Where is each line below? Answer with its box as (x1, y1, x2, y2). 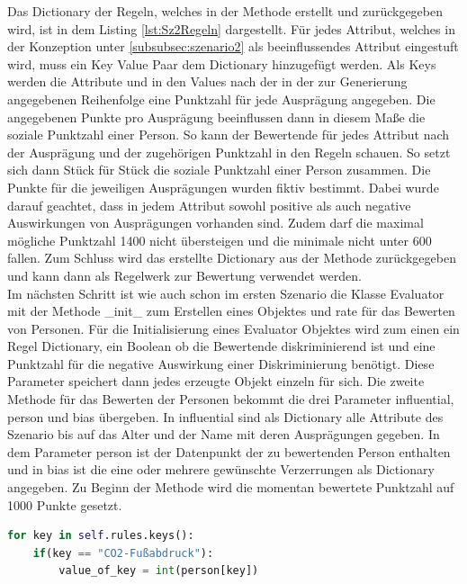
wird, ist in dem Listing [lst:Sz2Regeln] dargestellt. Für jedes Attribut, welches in (7, 19, 455, 38)
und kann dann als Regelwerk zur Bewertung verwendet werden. (7, 265, 362, 284)
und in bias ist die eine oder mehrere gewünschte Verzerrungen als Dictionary (7, 460, 435, 479)
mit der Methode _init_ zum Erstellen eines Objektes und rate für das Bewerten (7, 301, 455, 320)
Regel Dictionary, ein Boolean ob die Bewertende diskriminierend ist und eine (7, 337, 436, 355)
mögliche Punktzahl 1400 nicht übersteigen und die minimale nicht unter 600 (7, 230, 432, 249)
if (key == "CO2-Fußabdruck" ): (32, 546, 214, 560)
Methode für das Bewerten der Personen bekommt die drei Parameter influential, (7, 390, 454, 409)
